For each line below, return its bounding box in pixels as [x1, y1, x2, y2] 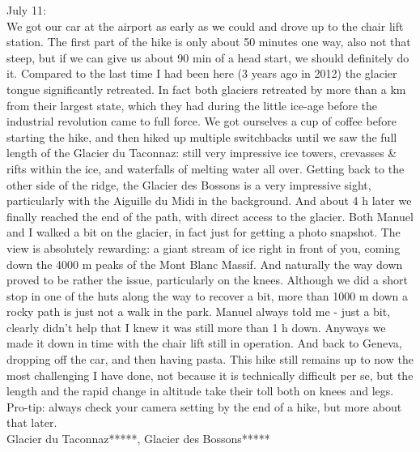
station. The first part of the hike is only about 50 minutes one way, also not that [6, 33, 411, 50]
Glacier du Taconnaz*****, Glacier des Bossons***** [6, 430, 270, 447]
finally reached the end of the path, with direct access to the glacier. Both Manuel [6, 207, 414, 224]
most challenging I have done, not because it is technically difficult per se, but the [6, 366, 414, 383]
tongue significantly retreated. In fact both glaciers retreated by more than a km [6, 80, 406, 97]
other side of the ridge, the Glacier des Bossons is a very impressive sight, [6, 176, 371, 193]
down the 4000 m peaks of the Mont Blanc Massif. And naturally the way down [6, 255, 403, 272]
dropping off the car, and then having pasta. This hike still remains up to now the [6, 351, 414, 368]
